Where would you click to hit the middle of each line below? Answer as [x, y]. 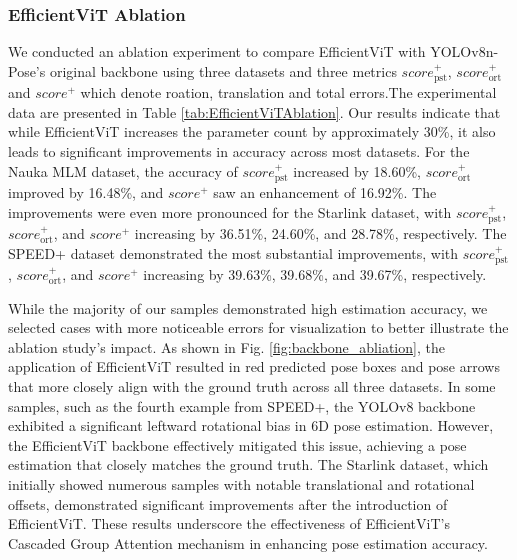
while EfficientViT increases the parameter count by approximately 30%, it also [252, 131]
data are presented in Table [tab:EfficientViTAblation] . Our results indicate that [254, 111]
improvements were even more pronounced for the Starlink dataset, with [230, 211]
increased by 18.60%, [357, 170]
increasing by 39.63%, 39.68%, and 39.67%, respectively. [315, 274]
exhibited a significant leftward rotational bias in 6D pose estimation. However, [251, 425]
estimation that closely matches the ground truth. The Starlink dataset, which [248, 464]
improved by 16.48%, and [86, 192]
